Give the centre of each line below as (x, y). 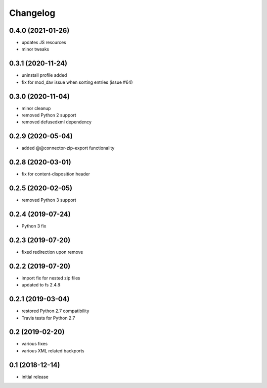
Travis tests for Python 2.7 (48, 318)
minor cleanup (36, 108)
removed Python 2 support (49, 115)
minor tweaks (35, 49)
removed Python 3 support (49, 200)
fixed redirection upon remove (52, 252)
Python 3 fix (34, 226)
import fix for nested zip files (51, 278)
